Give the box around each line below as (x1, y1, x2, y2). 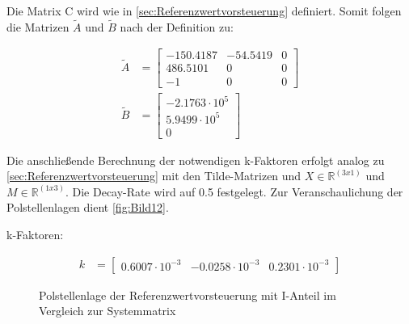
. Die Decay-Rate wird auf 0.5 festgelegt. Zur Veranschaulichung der (65, 183, 403, 200)
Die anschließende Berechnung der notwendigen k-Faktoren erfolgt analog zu (6, 151, 385, 168)
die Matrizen (6, 18, 70, 35)
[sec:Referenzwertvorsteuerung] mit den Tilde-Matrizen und (6, 167, 301, 184)
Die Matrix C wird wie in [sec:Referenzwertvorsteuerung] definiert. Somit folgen (6, 2, 402, 19)
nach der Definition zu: (120, 18, 234, 35)
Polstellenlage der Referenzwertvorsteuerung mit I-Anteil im (39, 286, 336, 303)
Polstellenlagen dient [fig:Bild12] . (6, 199, 169, 216)
